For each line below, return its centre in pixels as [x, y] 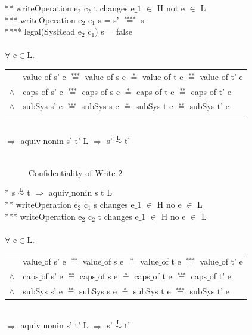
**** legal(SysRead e [43, 31]
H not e [171, 8]
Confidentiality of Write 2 [76, 172]
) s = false [113, 31]
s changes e [114, 204]
